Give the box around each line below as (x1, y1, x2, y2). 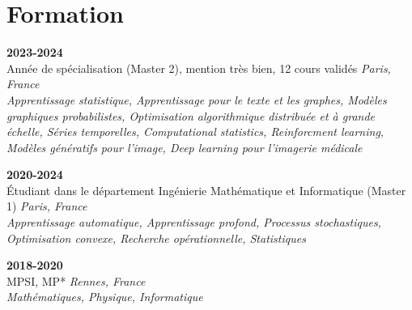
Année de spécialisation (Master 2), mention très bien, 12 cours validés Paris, (6, 59, 391, 76)
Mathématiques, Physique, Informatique (6, 288, 203, 305)
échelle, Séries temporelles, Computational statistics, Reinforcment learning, (6, 123, 384, 140)
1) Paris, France (6, 197, 87, 214)
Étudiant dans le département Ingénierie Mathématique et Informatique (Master (6, 181, 406, 198)
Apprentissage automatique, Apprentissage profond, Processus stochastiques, (6, 214, 381, 231)
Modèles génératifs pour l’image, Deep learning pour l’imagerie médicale (6, 138, 363, 155)
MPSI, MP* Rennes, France (6, 272, 146, 289)
